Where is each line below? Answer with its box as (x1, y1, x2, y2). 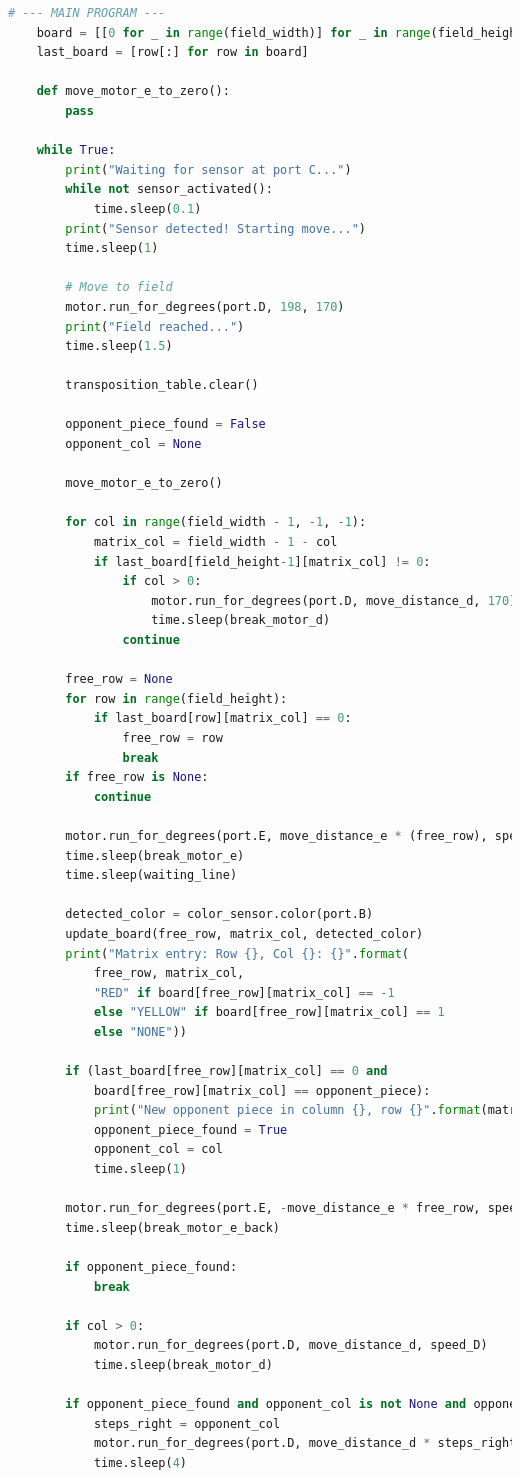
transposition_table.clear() (65, 378, 259, 393)
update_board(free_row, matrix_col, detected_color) (65, 926, 424, 941)
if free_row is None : (65, 770, 209, 785)
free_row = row (122, 730, 223, 745)
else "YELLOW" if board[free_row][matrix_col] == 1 (93, 1005, 445, 1020)
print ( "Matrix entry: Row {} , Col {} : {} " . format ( (65, 946, 410, 961)
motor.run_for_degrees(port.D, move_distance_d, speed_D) (93, 1338, 488, 1353)
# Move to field (65, 280, 173, 295)
